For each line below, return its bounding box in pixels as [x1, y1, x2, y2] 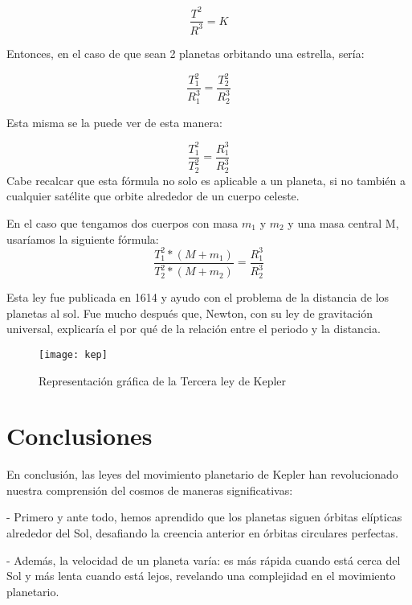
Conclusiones [6, 419, 153, 452]
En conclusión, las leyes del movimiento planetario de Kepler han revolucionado [6, 466, 398, 483]
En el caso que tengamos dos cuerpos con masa [6, 215, 239, 231]
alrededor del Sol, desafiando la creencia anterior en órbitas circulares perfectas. [6, 525, 398, 541]
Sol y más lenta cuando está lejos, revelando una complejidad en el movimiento [6, 567, 396, 584]
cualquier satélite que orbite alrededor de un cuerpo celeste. [6, 187, 300, 204]
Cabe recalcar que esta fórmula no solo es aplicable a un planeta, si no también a [6, 171, 406, 188]
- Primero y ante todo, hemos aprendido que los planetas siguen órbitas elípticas [6, 508, 402, 525]
